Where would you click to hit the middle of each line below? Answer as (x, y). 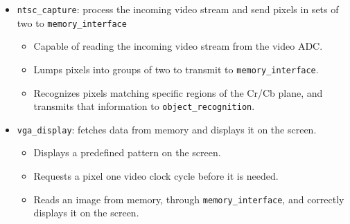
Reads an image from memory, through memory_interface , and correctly (189, 199)
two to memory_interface (72, 22)
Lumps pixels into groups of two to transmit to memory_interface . (176, 69)
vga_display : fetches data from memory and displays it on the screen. (167, 129)
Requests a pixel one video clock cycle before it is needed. (156, 176)
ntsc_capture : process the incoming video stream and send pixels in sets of (178, 9)
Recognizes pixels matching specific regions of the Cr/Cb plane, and (178, 92)
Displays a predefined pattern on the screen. (127, 152)
